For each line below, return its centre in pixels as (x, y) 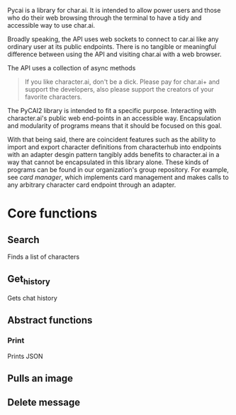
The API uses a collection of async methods (72, 68)
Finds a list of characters (44, 257)
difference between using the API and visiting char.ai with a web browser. (114, 54)
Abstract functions (50, 320)
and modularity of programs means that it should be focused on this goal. (114, 126)
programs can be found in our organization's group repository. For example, (118, 169)
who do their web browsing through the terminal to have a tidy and (105, 18)
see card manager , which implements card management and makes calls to (118, 177)
